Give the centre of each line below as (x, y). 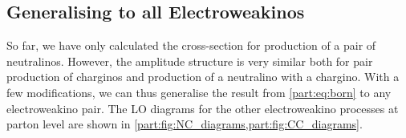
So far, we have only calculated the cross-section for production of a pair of (191, 45)
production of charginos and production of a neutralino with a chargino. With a (203, 77)
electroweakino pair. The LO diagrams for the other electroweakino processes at (203, 108)
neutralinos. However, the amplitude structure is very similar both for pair (190, 61)
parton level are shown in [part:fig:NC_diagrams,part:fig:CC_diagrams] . (185, 124)
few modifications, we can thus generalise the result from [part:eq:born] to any (199, 92)
